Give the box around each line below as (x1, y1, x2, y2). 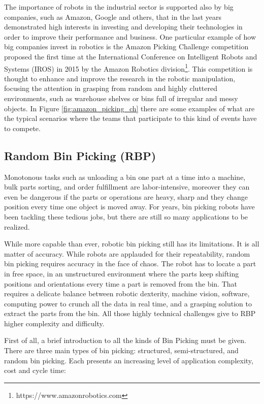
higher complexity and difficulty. (4, 318, 105, 328)
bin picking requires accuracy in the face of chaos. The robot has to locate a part (4, 258, 256, 269)
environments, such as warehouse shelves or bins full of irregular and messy (4, 93, 238, 103)
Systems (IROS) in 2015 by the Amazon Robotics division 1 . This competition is (4, 61, 253, 74)
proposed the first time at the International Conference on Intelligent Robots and (4, 51, 257, 61)
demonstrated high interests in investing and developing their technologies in (4, 21, 243, 32)
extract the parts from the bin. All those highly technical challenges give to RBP (4, 308, 256, 319)
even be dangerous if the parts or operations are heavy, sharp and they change (4, 191, 248, 202)
